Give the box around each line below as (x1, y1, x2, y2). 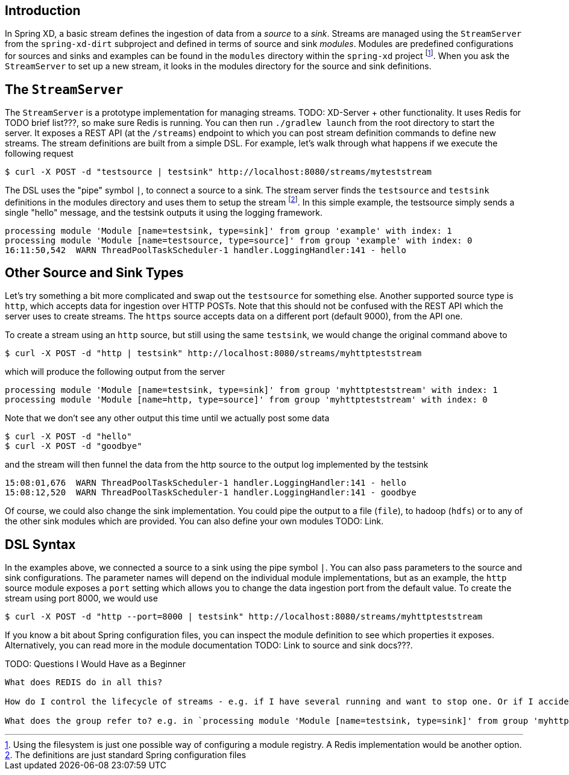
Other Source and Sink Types (5, 265, 184, 280)
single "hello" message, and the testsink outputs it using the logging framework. (5, 207, 323, 218)
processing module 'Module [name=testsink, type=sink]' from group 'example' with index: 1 (5, 225, 452, 236)
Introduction (5, 3, 81, 18)
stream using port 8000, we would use (5, 593, 158, 604)
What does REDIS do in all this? (5, 677, 163, 688)
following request (5, 148, 74, 158)
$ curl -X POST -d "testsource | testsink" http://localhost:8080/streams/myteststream (5, 166, 432, 177)
